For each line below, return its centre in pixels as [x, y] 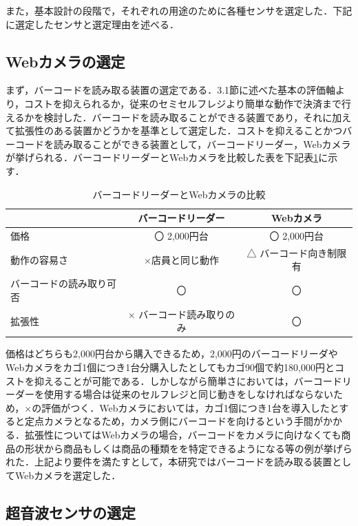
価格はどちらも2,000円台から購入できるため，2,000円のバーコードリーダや [172, 354]
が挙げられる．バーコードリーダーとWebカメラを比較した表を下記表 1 [162, 157]
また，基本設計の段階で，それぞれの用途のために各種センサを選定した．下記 [179, 10]
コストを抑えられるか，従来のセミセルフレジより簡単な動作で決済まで [183, 103]
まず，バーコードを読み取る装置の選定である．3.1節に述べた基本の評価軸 [171, 90]
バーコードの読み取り [59, 283]
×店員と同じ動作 [181, 259]
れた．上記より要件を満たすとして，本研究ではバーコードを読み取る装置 [169, 462]
